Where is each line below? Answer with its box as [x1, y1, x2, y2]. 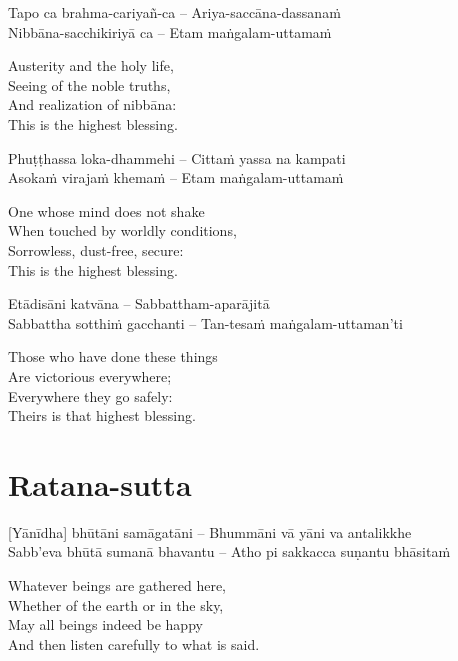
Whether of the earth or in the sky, [8, 594, 224, 615]
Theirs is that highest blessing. [8, 405, 196, 426]
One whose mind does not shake [8, 200, 205, 221]
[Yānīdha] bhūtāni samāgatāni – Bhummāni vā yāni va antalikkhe [8, 521, 412, 542]
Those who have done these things [8, 346, 218, 367]
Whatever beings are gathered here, [8, 575, 227, 595]
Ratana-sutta [8, 463, 192, 504]
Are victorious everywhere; [8, 365, 172, 386]
